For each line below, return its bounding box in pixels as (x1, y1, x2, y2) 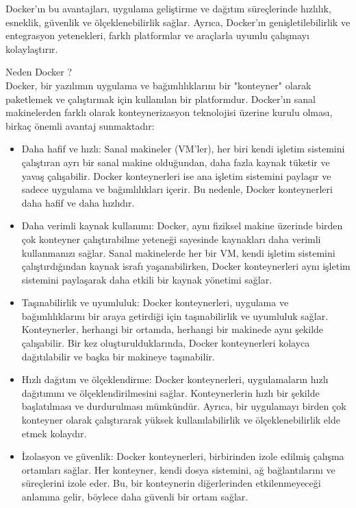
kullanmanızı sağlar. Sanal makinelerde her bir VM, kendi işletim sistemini (21, 245, 335, 259)
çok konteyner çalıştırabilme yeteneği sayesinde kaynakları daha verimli (21, 231, 321, 246)
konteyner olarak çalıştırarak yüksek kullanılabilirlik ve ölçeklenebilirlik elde (21, 413, 340, 427)
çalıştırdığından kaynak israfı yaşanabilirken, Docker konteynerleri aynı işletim (21, 259, 351, 273)
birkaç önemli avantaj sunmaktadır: (5, 118, 155, 132)
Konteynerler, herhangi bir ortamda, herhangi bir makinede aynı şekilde (21, 322, 324, 336)
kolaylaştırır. (5, 41, 58, 56)
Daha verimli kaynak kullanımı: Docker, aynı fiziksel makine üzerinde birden (21, 218, 343, 233)
